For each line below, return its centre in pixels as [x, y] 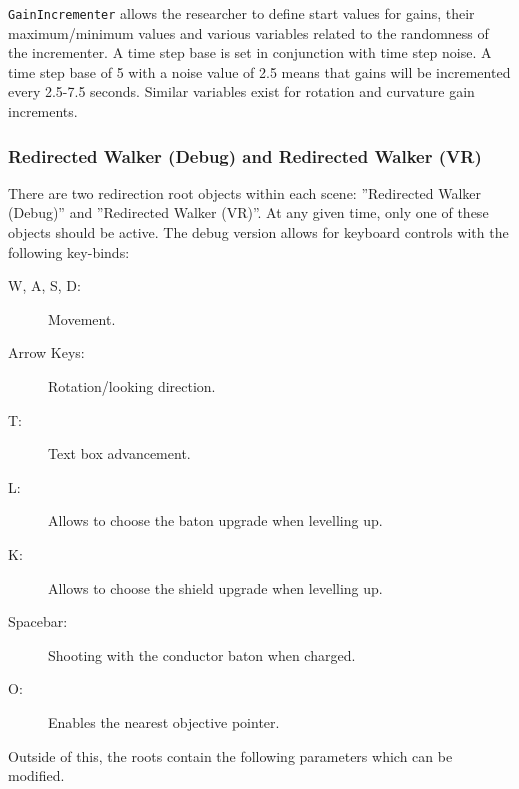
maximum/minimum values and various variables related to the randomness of [248, 32]
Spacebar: [38, 621]
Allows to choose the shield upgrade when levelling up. [215, 587]
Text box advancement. [119, 453]
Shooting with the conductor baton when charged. [202, 654]
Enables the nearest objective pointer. [164, 721]
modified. [36, 775]
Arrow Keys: [46, 352]
